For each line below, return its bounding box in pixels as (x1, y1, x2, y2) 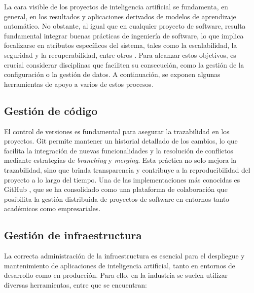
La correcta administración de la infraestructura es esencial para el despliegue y (4, 251, 245, 261)
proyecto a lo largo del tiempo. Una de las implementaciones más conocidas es (4, 174, 240, 184)
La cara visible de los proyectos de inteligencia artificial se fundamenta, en (4, 1, 228, 11)
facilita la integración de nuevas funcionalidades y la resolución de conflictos (4, 145, 233, 155)
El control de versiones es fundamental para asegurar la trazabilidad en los (4, 126, 229, 136)
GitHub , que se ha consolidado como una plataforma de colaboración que (4, 184, 228, 194)
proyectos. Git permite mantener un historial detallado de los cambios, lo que (4, 136, 238, 146)
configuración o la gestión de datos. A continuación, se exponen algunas (4, 69, 220, 79)
